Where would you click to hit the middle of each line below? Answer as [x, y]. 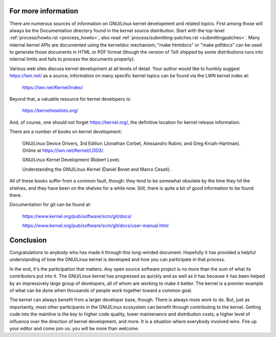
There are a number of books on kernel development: [66, 132]
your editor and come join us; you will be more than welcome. [74, 328]
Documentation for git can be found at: [50, 205]
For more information [44, 11]
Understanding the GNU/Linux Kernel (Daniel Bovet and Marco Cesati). [97, 169]
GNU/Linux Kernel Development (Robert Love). [71, 160]
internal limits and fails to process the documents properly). [72, 59]
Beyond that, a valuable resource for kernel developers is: [70, 99]
